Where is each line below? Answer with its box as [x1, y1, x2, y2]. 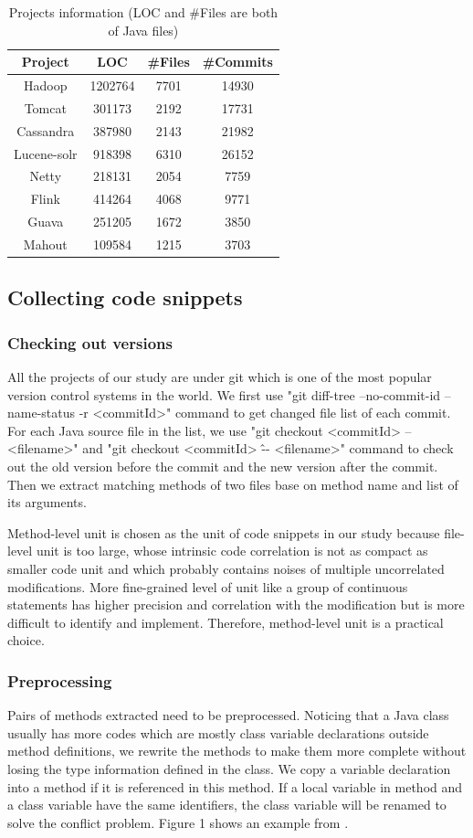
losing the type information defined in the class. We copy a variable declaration [7, 758, 451, 778]
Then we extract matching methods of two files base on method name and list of [7, 474, 458, 493]
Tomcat [24, 98, 67, 117]
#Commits [202, 52, 273, 71]
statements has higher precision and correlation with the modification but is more [7, 595, 465, 614]
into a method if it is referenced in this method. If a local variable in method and [7, 777, 463, 796]
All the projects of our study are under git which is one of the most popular [7, 367, 432, 387]
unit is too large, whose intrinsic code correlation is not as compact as [36, 541, 428, 560]
